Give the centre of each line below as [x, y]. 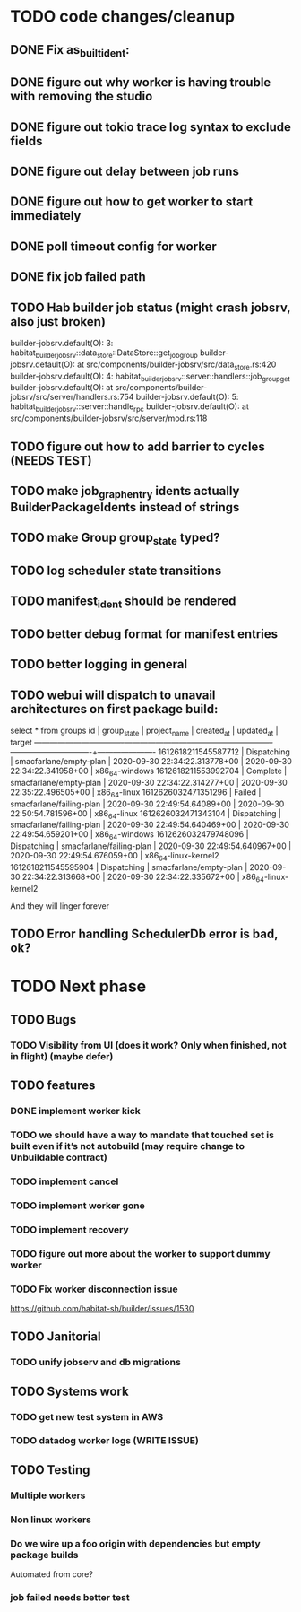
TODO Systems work [69, 1391]
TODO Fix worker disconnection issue [94, 1289]
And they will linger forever [60, 906]
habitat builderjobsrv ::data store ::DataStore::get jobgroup [104, 353]
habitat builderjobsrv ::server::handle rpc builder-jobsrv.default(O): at [130, 408]
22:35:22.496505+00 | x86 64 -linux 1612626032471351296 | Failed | [136, 793]
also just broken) [58, 322]
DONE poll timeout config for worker [114, 246]
